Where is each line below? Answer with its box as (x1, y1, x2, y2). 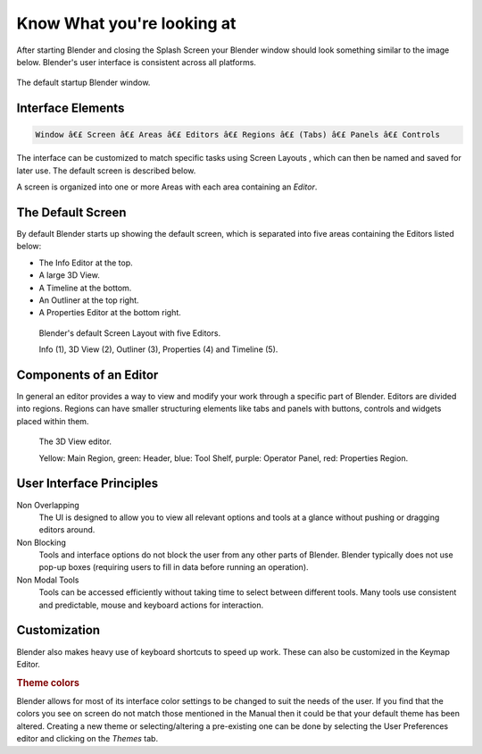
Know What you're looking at (16, 13, 237, 33)
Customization (16, 623, 101, 638)
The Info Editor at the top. (38, 257, 133, 268)
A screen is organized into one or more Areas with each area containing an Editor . (16, 181, 318, 192)
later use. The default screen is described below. (16, 165, 196, 176)
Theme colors (16, 676, 80, 689)
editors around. (38, 524, 96, 535)
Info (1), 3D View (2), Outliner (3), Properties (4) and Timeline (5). (38, 344, 278, 355)
